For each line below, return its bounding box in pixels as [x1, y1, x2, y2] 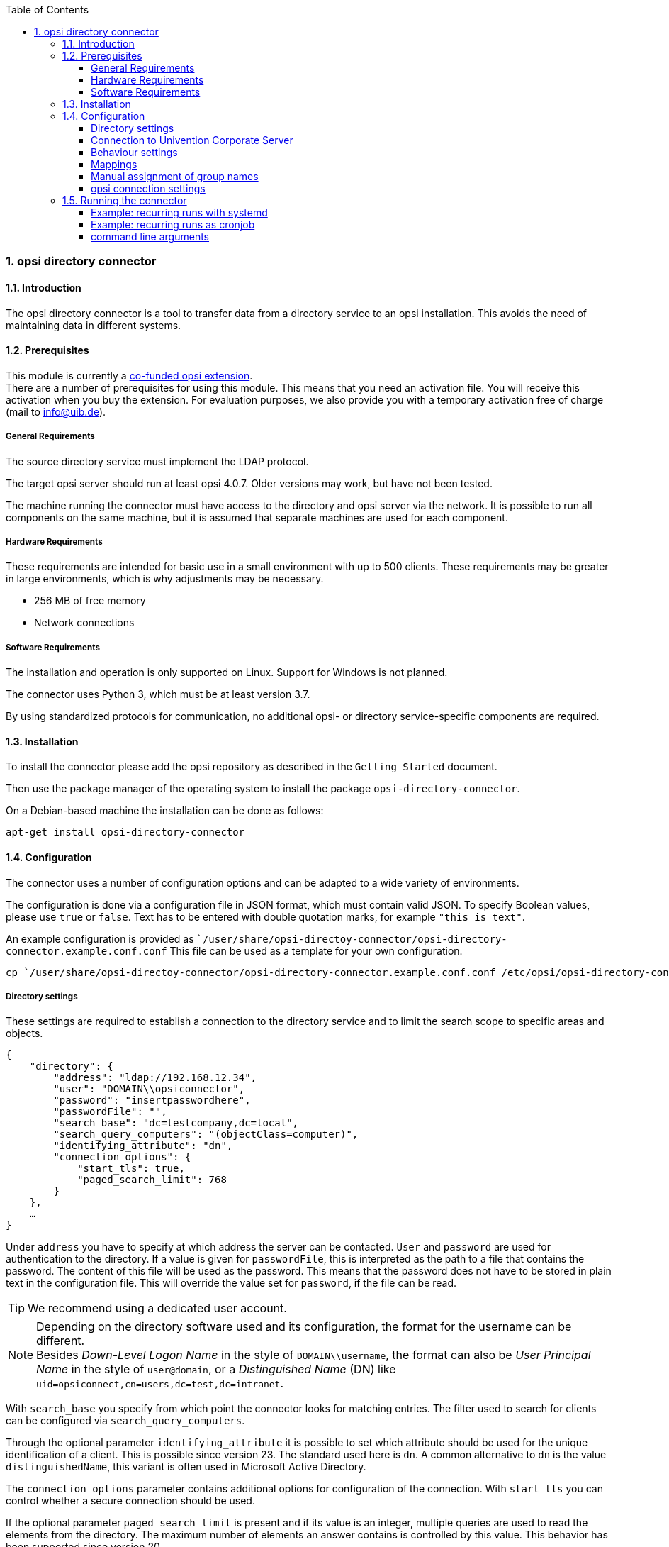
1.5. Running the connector [62, 194, 187, 206]
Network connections [34, 616, 135, 629]
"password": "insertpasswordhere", [53, 1094, 251, 1107]
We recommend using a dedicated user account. [28, 1301, 287, 1316]
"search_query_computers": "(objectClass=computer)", [53, 1129, 359, 1141]
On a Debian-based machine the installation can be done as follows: [6, 804, 324, 817]
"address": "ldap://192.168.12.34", [53, 1072, 257, 1084]
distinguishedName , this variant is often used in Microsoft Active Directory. [6, 1460, 366, 1473]
